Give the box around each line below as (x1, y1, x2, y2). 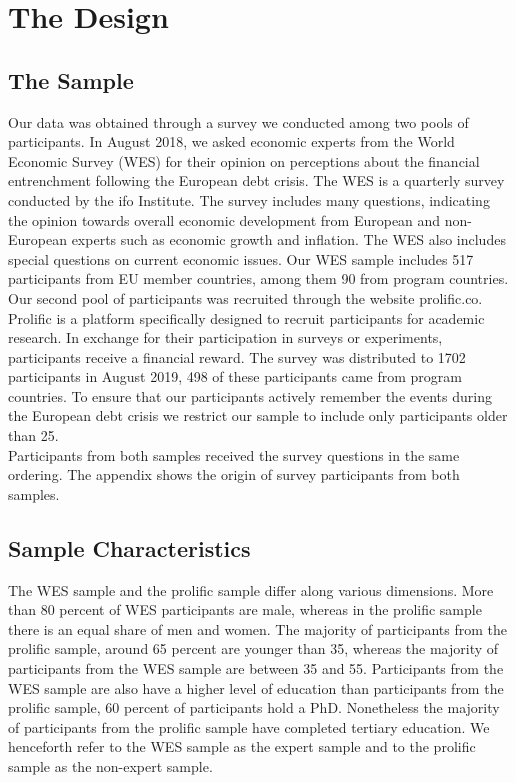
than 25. (8, 425, 59, 446)
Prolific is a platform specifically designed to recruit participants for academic (8, 307, 485, 328)
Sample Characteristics (8, 532, 251, 563)
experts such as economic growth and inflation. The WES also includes (71, 229, 506, 250)
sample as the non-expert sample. (8, 756, 213, 776)
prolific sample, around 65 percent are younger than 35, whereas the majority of (8, 638, 499, 659)
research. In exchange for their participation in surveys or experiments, (8, 327, 443, 348)
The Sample (8, 64, 134, 95)
